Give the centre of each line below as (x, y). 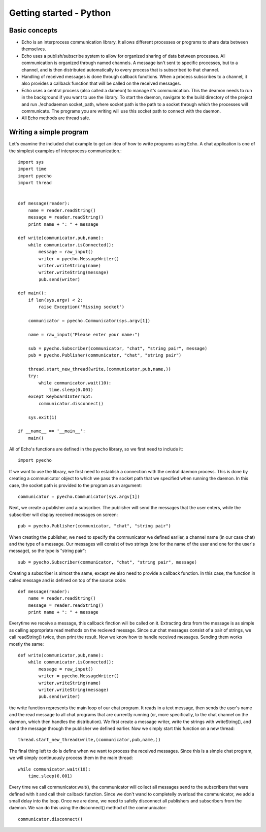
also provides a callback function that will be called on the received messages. (101, 83)
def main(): (32, 293)
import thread (35, 183)
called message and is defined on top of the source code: (68, 580)
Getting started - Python (60, 13)
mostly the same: (27, 644)
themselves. (34, 49)
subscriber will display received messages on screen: (64, 515)
